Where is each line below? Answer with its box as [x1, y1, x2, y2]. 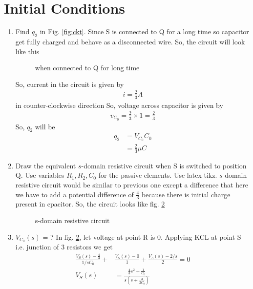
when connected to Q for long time [35, 62, 140, 73]
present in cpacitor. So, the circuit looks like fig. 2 [15, 199, 165, 209]
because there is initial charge [141, 189, 231, 199]
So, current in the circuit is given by [15, 79, 124, 89]
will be [35, 121, 55, 131]
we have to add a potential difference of [15, 189, 134, 199]
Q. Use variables [15, 170, 64, 180]
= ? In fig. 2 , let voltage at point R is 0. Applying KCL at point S [42, 231, 241, 242]
